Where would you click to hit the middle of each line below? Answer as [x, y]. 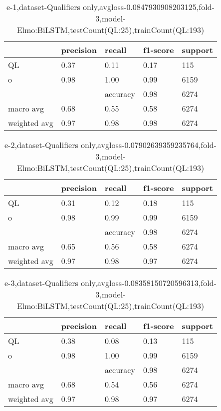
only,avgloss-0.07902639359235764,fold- [149, 145]
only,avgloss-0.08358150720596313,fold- [149, 283]
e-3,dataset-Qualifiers [41, 283]
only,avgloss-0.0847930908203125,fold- [149, 7]
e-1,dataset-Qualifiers [43, 7]
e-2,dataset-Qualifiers [41, 145]
